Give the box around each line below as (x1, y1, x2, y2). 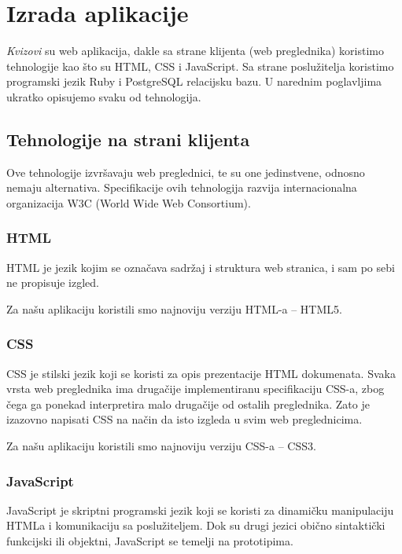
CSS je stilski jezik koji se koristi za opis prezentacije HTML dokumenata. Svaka (6, 365, 396, 381)
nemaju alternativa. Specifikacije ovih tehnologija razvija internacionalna (6, 179, 357, 196)
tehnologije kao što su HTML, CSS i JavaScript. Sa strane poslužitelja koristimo (6, 57, 394, 74)
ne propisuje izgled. (6, 274, 99, 291)
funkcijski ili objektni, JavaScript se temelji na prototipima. (6, 533, 293, 549)
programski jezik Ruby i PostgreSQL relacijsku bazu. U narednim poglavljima (6, 73, 382, 90)
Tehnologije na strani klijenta (6, 127, 250, 151)
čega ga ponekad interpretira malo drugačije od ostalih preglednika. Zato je (6, 395, 370, 412)
